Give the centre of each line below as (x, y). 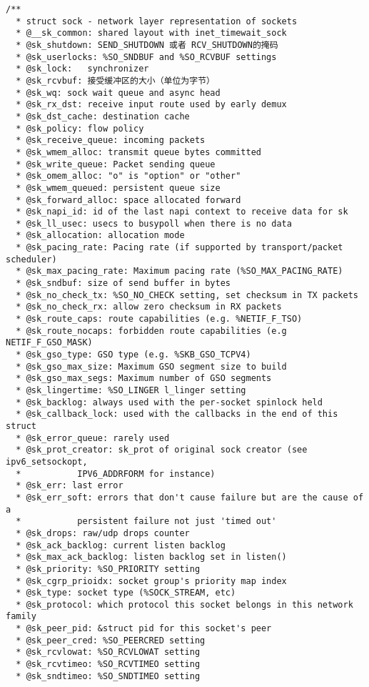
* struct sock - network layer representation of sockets (157, 21)
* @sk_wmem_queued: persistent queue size (118, 188)
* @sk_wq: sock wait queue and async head (118, 93)
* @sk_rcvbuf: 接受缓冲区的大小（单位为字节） (115, 80)
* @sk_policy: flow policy (80, 128)
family (21, 617)
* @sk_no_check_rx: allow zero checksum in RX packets (149, 307)
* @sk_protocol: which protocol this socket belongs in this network (184, 604)
